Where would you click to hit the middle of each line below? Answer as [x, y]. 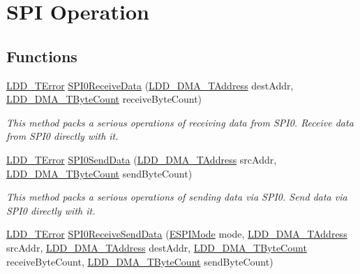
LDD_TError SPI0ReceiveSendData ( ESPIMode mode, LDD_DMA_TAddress [177, 234]
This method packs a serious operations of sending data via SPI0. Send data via [177, 197]
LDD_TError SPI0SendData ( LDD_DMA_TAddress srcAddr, [142, 159]
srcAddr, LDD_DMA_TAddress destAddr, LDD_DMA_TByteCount [157, 247]
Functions [42, 56]
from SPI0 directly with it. [62, 136]
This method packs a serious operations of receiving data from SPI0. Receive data [180, 122]
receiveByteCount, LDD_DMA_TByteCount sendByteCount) [140, 261]
